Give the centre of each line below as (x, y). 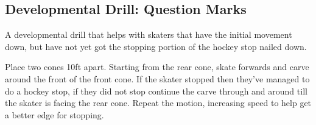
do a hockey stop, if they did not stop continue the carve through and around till (156, 91)
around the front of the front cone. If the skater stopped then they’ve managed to (157, 78)
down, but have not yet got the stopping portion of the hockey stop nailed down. (156, 46)
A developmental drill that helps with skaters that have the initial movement (149, 34)
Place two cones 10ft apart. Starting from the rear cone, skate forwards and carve (157, 67)
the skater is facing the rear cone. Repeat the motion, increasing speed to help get (158, 103)
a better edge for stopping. (54, 114)
